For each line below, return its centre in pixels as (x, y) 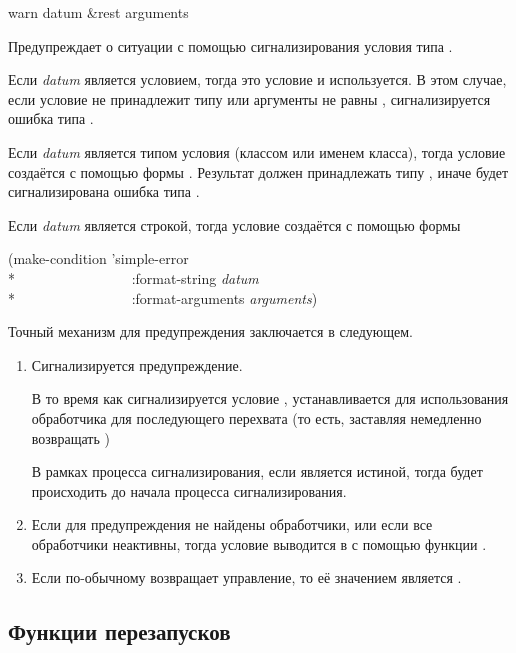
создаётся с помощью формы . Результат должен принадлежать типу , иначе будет (258, 171)
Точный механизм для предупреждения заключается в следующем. (211, 331)
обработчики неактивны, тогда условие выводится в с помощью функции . (259, 543)
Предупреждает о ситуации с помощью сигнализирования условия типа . (230, 45)
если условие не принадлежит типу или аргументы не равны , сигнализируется (249, 98)
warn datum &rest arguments (98, 12)
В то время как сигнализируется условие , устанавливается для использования (270, 398)
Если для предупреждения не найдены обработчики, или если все (232, 524)
